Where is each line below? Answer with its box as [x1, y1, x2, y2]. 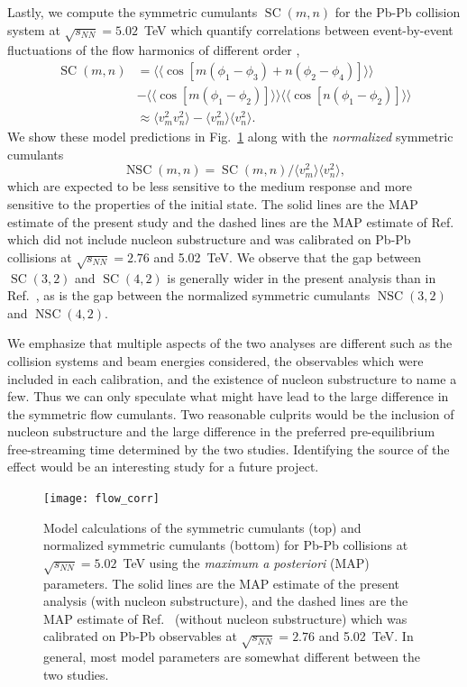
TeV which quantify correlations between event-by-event [143, 20, 453, 39]
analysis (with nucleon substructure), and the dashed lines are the [43, 591, 408, 610]
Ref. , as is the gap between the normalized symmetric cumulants [7, 286, 371, 305]
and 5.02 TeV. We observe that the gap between [153, 247, 421, 266]
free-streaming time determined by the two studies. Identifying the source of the [7, 439, 450, 458]
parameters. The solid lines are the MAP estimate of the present [43, 573, 400, 592]
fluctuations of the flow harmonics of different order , [7, 41, 300, 60]
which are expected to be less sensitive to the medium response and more [7, 177, 412, 196]
